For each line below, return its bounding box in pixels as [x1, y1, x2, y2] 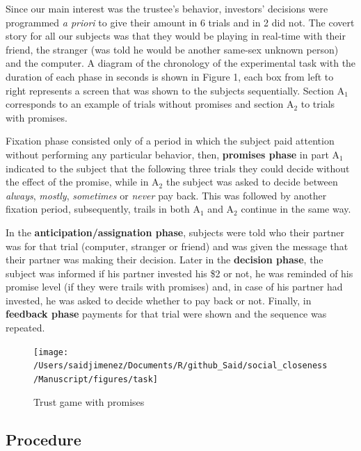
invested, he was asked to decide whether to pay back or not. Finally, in [6, 293, 312, 307]
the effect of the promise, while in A [6, 174, 159, 189]
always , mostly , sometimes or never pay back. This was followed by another [6, 188, 327, 202]
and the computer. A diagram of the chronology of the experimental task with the [6, 56, 356, 70]
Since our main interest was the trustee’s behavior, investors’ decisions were [6, 1, 328, 15]
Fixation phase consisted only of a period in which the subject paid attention [6, 133, 335, 148]
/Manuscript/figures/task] [33, 374, 158, 384]
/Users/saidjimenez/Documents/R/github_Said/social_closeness [33, 361, 328, 371]
